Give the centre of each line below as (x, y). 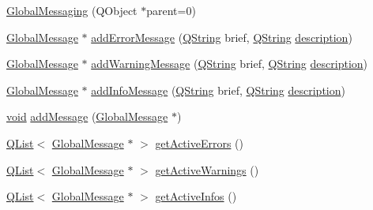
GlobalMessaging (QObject (72, 10)
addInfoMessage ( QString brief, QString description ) (218, 90)
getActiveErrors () (199, 142)
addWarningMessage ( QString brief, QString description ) (230, 64)
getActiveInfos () (196, 196)
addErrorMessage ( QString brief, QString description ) (222, 37)
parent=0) (171, 10)
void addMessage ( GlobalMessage (87, 116)
